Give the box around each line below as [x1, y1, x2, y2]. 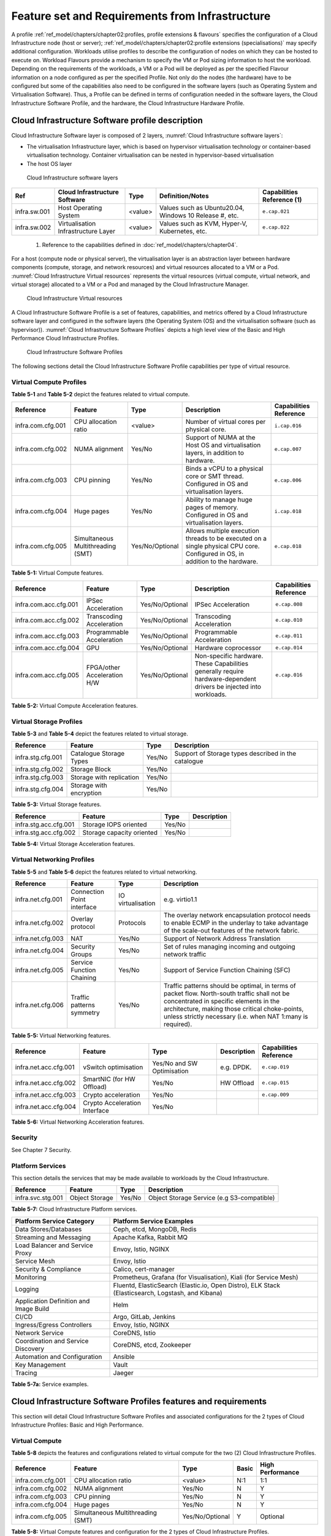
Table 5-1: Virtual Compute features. [11, 569, 104, 577]
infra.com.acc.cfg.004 [15, 643, 80, 652]
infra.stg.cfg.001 [15, 753, 63, 762]
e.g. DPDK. [219, 1063, 252, 1072]
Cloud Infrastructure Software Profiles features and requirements [11, 1397, 267, 1407]
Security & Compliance [15, 1264, 82, 1273]
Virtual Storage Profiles [11, 717, 83, 726]
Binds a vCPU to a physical [185, 464, 264, 473]
